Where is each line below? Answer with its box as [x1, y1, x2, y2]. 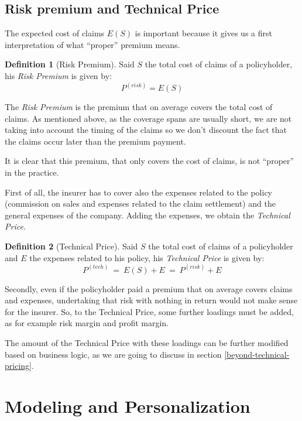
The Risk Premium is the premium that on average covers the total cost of [5, 101, 273, 113]
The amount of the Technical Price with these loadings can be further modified [5, 336, 289, 348]
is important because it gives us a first [135, 27, 272, 39]
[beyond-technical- [224, 348, 290, 360]
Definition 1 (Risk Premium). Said [5, 58, 135, 70]
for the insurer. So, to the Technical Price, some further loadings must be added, [5, 305, 294, 317]
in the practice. [5, 166, 59, 178]
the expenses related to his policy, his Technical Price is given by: [29, 251, 265, 263]
